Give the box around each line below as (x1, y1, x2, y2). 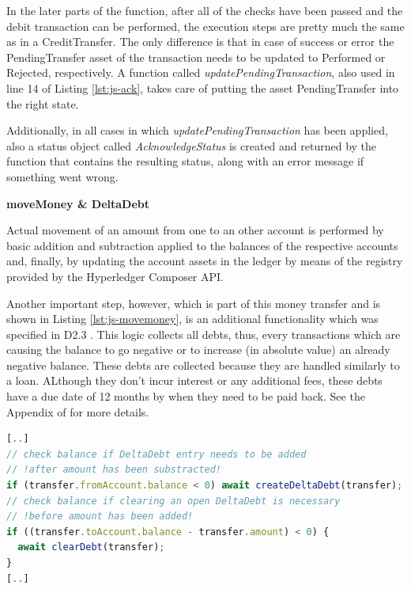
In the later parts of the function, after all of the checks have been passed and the (6, 2, 403, 18)
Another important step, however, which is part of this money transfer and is (6, 294, 381, 311)
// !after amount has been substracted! (6, 464, 222, 476)
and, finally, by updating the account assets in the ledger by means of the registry (6, 253, 403, 269)
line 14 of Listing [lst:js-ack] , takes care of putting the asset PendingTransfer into (6, 79, 399, 96)
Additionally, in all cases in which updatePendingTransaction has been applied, (6, 122, 388, 139)
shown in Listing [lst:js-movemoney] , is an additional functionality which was (6, 310, 379, 327)
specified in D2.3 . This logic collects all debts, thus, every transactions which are (6, 325, 401, 342)
